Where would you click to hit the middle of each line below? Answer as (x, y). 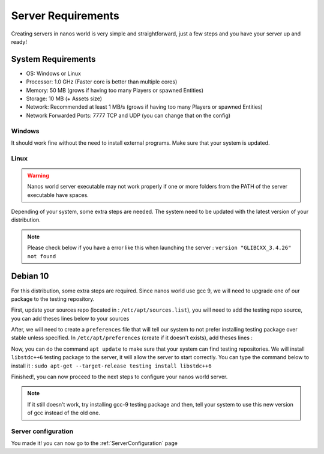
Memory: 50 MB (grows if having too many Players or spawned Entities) (115, 90)
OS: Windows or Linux (53, 73)
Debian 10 (30, 276)
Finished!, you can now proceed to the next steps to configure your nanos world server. (119, 377)
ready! (19, 41)
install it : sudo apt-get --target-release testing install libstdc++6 (112, 366)
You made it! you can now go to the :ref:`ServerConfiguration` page (94, 443)
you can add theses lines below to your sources (70, 318)
